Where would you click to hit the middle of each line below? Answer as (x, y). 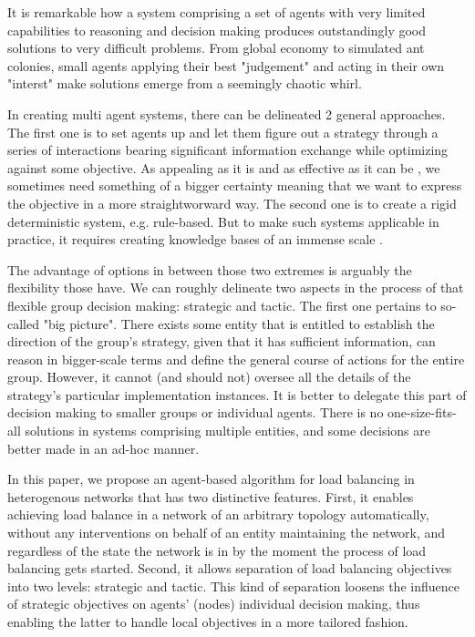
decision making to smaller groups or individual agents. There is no (196, 412)
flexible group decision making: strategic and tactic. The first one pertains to (222, 305)
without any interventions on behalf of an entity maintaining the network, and (227, 533)
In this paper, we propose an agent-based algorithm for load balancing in (211, 479)
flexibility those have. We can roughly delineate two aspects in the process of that (236, 288)
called (23, 323)
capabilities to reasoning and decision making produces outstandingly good (217, 30)
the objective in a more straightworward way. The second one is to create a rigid (232, 203)
